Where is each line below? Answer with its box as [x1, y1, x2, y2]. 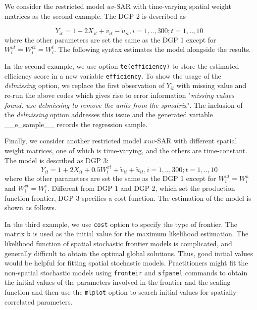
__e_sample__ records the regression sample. [4, 119, 148, 129]
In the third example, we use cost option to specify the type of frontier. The [4, 219, 237, 229]
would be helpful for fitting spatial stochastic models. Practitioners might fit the [4, 258, 248, 268]
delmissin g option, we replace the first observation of [4, 80, 164, 90]
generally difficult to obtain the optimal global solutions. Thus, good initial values [4, 248, 253, 258]
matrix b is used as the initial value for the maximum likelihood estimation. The [4, 228, 249, 239]
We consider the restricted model [4, 1, 105, 11]
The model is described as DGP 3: [4, 155, 109, 165]
